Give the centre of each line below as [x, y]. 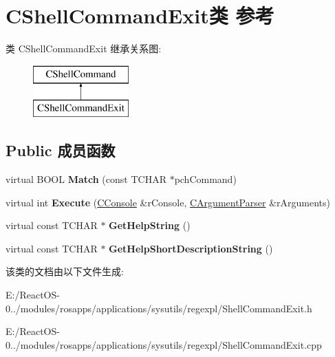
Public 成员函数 [61, 150]
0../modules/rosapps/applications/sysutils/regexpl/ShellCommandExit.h [159, 308]
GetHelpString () [150, 225]
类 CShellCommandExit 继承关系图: [84, 48]
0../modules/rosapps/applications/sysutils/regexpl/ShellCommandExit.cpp [164, 344]
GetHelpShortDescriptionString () [191, 248]
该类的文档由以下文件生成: [65, 271]
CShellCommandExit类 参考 [140, 15]
